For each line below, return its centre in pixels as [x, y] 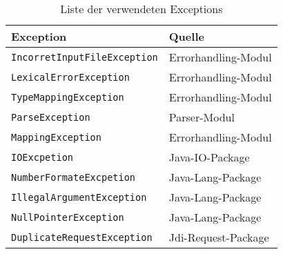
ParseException [51, 117]
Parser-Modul [202, 117]
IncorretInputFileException [85, 57]
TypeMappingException [68, 97]
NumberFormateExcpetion [74, 177]
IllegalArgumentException [79, 197]
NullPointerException [68, 217]
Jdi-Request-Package [219, 237]
